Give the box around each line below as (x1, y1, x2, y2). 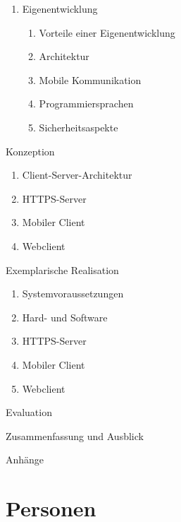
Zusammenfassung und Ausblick (6, 428, 144, 443)
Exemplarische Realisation (6, 262, 119, 277)
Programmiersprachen (39, 96, 134, 111)
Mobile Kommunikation (39, 72, 142, 87)
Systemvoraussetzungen (22, 286, 124, 301)
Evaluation (6, 405, 52, 420)
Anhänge (6, 452, 44, 467)
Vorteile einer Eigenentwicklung (39, 25, 175, 40)
